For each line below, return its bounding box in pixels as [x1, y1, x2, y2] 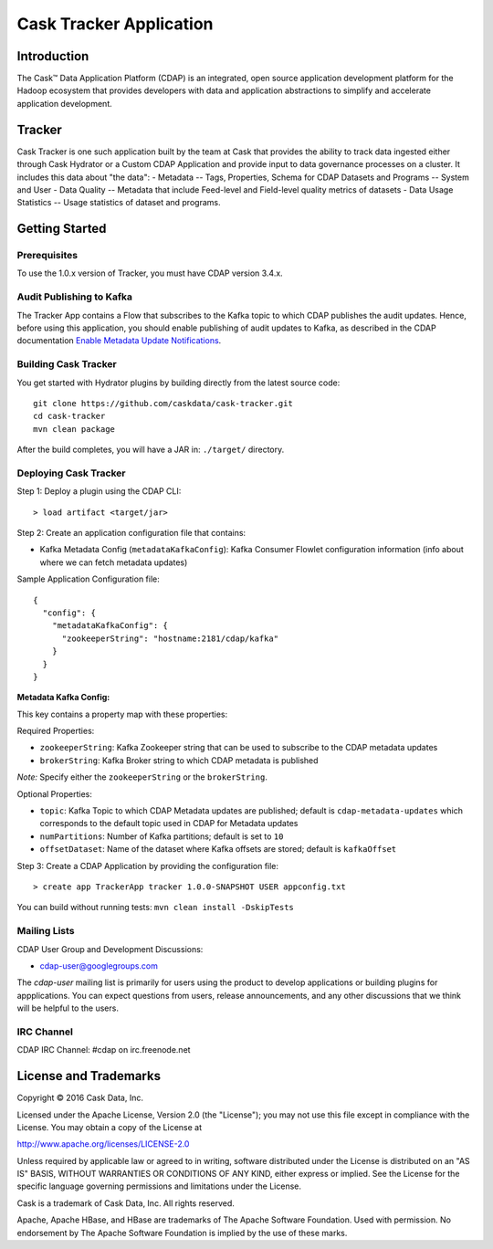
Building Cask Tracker [16, 358, 118, 371]
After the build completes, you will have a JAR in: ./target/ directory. [16, 444, 285, 456]
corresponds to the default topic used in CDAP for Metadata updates [39, 818, 299, 829]
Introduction [16, 48, 89, 64]
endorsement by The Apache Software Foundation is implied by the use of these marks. [16, 1227, 348, 1238]
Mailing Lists [16, 925, 75, 938]
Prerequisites [16, 249, 78, 262]
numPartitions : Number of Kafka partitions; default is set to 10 [39, 831, 284, 842]
